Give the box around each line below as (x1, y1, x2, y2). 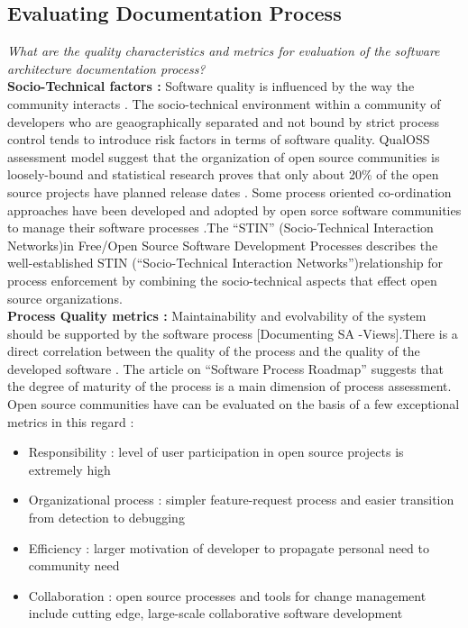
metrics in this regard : (7, 412, 134, 431)
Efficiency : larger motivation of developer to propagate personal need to (28, 538, 429, 557)
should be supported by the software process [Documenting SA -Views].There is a (7, 323, 458, 342)
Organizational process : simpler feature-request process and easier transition (28, 490, 454, 509)
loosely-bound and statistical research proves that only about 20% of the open (7, 165, 439, 184)
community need (28, 556, 120, 575)
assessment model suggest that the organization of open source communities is (7, 147, 440, 166)
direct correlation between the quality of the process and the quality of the (7, 341, 420, 360)
